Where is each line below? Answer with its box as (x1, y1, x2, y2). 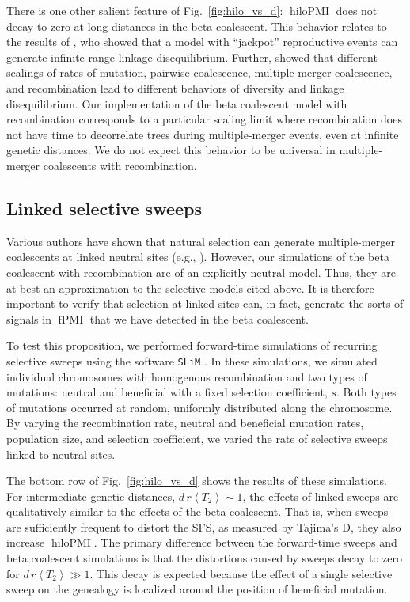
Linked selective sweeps (6, 195, 203, 220)
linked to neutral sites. (6, 445, 116, 462)
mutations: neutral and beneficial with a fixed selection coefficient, (6, 384, 328, 400)
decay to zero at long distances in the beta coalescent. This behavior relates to (6, 17, 387, 34)
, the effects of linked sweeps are (242, 487, 399, 504)
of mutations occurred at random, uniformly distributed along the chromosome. (6, 399, 393, 415)
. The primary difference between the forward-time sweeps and (93, 534, 397, 551)
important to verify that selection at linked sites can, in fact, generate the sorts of (6, 295, 404, 312)
